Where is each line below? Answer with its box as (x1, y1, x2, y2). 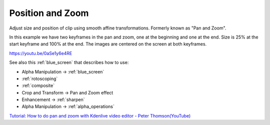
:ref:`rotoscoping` (21, 75, 58, 81)
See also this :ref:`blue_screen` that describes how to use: (9, 59, 129, 65)
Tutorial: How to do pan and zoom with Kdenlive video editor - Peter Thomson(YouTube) (9, 112, 191, 118)
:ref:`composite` (21, 82, 55, 88)
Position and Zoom (9, 7, 89, 18)
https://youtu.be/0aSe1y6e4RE (9, 50, 72, 56)
